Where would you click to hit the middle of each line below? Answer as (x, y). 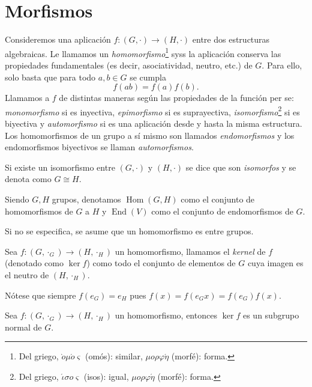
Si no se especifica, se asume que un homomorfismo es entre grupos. (129, 231)
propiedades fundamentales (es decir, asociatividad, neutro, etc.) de (129, 65)
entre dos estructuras (231, 39)
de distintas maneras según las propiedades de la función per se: (176, 98)
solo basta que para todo (50, 77)
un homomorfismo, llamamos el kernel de (190, 251)
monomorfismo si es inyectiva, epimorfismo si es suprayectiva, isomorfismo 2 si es (152, 111)
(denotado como (34, 263)
